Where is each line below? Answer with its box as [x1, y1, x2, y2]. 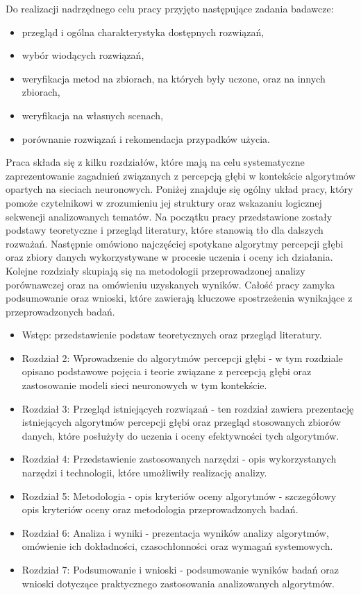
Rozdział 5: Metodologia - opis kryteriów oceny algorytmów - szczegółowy [22, 488, 337, 503]
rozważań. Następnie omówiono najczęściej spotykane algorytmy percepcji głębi [6, 236, 344, 250]
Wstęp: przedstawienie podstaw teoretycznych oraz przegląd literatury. [22, 327, 322, 342]
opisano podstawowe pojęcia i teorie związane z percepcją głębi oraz [22, 364, 312, 379]
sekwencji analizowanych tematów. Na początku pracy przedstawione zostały [6, 209, 333, 223]
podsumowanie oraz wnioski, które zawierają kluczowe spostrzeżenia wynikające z [6, 291, 353, 305]
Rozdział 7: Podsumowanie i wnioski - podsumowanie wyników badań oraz [22, 562, 339, 576]
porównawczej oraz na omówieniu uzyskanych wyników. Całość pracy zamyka [6, 277, 335, 291]
